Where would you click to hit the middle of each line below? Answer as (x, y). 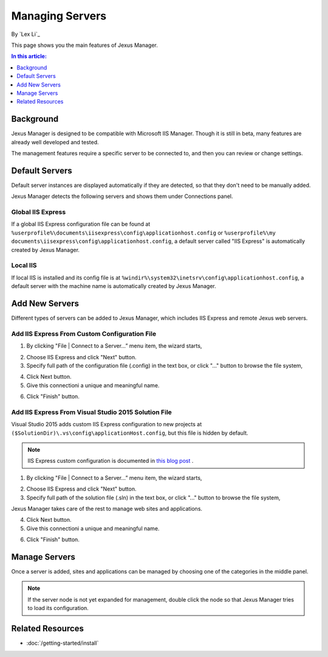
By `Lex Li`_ (26, 34)
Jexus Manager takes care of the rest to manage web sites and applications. (107, 508)
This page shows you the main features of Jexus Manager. (84, 45)
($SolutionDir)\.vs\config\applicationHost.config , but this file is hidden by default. (130, 433)
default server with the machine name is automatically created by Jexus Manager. (114, 286)
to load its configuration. (58, 608)
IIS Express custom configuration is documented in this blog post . (111, 461)
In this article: (29, 56)
